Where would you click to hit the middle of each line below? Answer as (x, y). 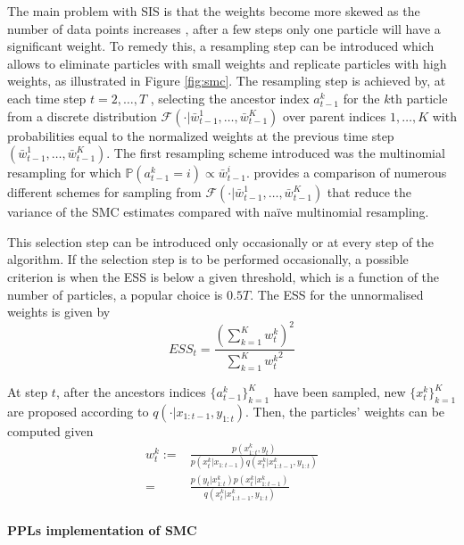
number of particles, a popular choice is (115, 294)
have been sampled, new (340, 392)
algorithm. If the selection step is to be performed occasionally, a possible (208, 259)
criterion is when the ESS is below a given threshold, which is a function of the (224, 276)
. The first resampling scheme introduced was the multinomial (276, 153)
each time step (47, 98)
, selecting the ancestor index (230, 98)
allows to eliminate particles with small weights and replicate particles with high (227, 63)
